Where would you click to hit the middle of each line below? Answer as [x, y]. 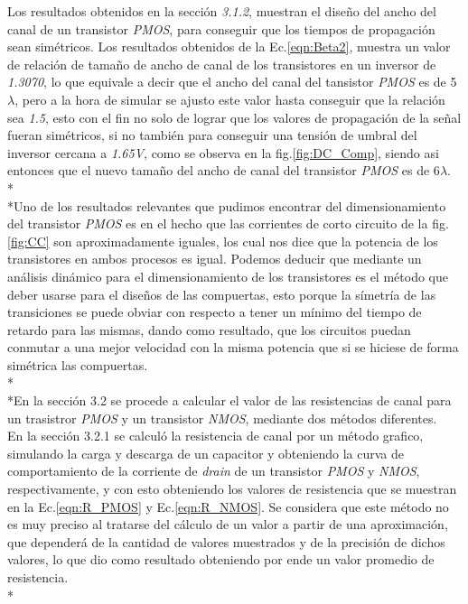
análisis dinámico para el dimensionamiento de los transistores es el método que [228, 276]
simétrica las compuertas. [78, 364]
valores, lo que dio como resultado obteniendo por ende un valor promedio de [221, 559]
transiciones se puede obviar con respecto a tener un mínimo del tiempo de [215, 312]
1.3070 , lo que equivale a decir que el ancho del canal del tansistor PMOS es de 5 [232, 82]
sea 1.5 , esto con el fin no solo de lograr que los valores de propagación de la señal [234, 117]
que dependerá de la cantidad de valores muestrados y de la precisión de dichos [226, 541]
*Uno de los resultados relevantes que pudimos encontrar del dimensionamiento [227, 205]
